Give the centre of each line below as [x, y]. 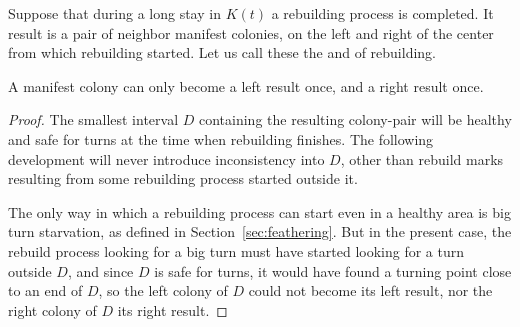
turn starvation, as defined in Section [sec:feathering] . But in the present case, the [260, 231]
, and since [100, 270]
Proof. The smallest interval [93, 119]
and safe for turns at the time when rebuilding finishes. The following [221, 138]
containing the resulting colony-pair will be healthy [355, 119]
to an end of [45, 290]
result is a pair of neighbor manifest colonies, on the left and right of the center [251, 32]
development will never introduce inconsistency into [166, 158]
